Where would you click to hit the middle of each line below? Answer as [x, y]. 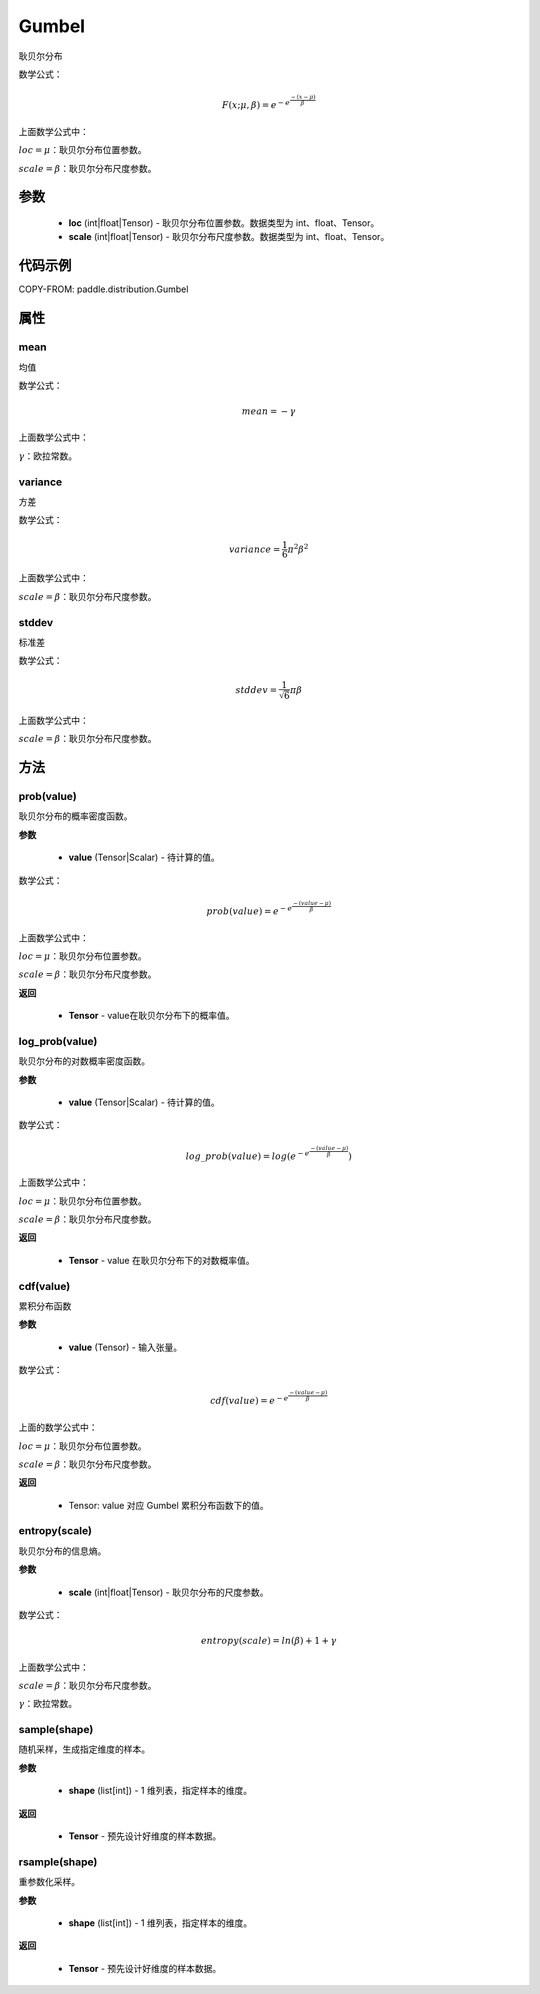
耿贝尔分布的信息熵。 [62, 1551]
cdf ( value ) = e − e [249, 1400]
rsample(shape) [58, 1862]
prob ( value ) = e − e [249, 910]
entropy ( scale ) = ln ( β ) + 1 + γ [268, 1641]
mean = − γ [268, 411]
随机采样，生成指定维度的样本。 [84, 1749]
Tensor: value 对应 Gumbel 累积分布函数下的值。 [168, 1505]
